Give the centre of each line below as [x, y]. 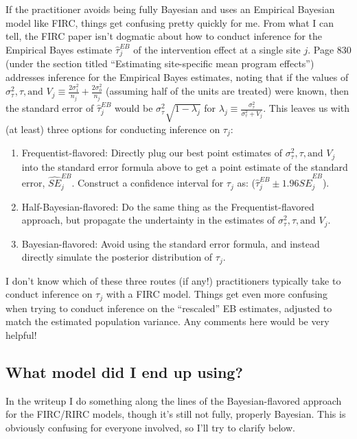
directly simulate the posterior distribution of [117, 257]
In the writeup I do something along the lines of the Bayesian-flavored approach [174, 400]
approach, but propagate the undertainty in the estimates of [148, 220]
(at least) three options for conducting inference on [113, 129]
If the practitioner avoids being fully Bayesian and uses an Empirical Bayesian [170, 9]
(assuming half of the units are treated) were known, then [227, 91]
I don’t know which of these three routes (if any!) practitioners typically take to [173, 280]
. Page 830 [330, 49]
